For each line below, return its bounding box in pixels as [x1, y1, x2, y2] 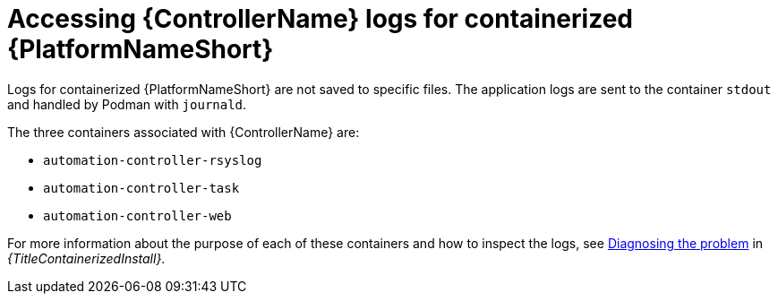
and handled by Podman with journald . [7, 96, 247, 112]
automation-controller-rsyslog [43, 152, 262, 168]
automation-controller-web [43, 208, 232, 223]
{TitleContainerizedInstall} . [7, 250, 166, 266]
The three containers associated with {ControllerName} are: [7, 124, 360, 140]
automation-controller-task [43, 180, 240, 195]
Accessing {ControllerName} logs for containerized [7, 4, 633, 34]
